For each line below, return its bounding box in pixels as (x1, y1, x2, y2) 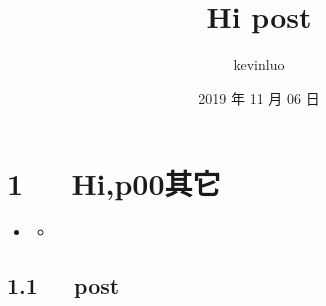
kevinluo (233, 54, 285, 75)
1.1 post (7, 270, 120, 301)
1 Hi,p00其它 (7, 163, 221, 204)
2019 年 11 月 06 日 (198, 87, 320, 108)
